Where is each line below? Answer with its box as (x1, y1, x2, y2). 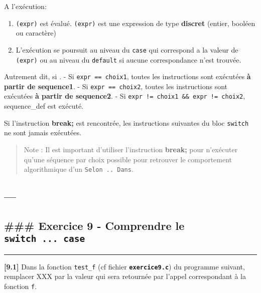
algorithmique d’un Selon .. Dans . (24, 164, 134, 174)
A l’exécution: (4, 1, 47, 11)
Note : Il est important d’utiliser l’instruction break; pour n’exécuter (24, 144, 238, 154)
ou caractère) (16, 28, 56, 38)
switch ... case (4, 233, 85, 244)
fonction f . (4, 281, 37, 291)
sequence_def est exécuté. (4, 101, 84, 111)
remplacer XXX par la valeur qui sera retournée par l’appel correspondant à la (4, 271, 246, 281)
